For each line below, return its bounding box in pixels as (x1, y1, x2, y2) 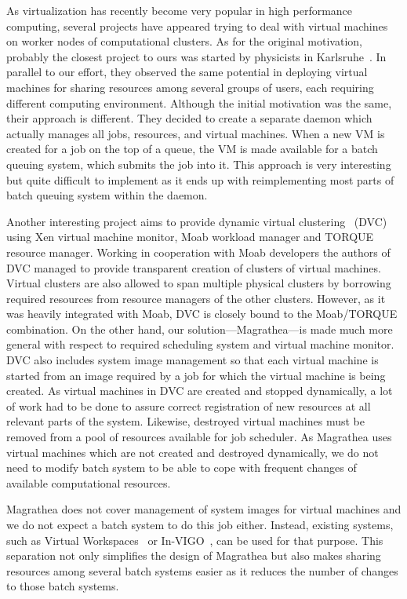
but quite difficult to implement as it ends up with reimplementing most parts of (6, 171, 394, 188)
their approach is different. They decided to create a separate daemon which (6, 110, 372, 126)
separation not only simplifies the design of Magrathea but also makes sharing (6, 547, 381, 564)
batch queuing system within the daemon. (6, 187, 208, 203)
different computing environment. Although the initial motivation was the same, (6, 94, 392, 111)
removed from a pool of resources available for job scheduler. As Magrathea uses (6, 429, 392, 445)
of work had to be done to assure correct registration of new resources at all (6, 397, 371, 414)
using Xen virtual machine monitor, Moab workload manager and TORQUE (6, 228, 374, 245)
